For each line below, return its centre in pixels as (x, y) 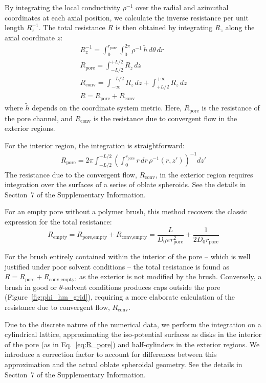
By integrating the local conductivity (63, 7)
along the (240, 27)
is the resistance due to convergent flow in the (165, 118)
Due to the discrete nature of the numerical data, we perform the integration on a (133, 324)
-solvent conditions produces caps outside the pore (141, 287)
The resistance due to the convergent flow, (71, 174)
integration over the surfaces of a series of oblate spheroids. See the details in (125, 184)
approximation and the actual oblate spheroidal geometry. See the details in (124, 364)
